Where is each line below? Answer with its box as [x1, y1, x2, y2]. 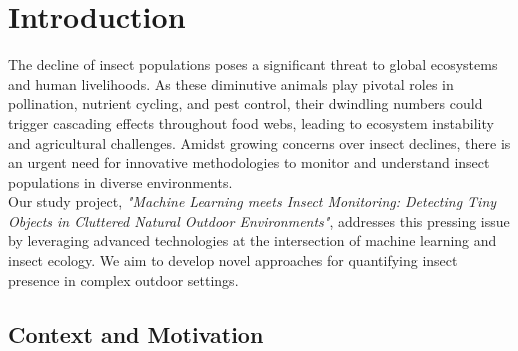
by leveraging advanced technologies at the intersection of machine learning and [8, 230, 497, 251]
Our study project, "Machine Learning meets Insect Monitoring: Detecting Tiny [8, 191, 497, 212]
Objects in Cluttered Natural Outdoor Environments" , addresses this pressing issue [8, 210, 510, 231]
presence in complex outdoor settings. [8, 269, 239, 290]
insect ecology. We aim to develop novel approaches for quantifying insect [8, 250, 458, 271]
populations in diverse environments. [8, 171, 233, 192]
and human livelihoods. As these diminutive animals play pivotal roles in [8, 73, 454, 94]
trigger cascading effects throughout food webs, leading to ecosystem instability [8, 112, 494, 133]
